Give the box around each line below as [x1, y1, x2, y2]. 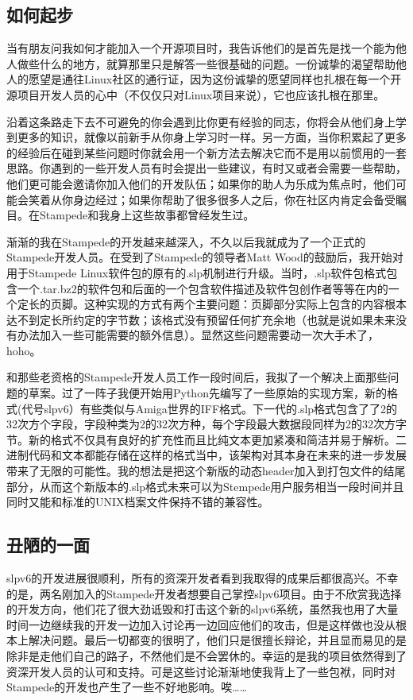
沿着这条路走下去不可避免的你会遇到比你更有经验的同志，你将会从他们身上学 [6, 113, 407, 130]
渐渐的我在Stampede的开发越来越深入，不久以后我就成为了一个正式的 [6, 233, 366, 249]
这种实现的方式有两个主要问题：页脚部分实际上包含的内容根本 [83, 296, 407, 312]
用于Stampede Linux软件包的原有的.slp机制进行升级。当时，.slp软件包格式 [6, 264, 387, 280]
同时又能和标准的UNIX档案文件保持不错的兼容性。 [6, 493, 269, 510]
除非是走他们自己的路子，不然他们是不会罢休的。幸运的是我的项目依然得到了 [6, 648, 407, 663]
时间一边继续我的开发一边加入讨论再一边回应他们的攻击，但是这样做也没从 [6, 616, 396, 632]
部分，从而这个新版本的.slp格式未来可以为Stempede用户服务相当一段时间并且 [6, 478, 404, 494]
